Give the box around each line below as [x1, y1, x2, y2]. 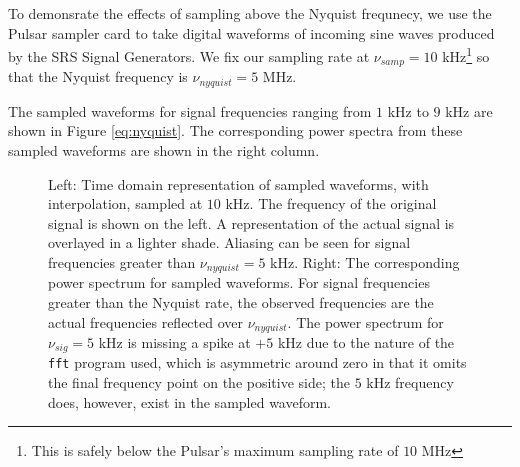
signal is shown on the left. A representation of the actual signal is [48, 212, 455, 233]
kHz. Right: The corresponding [270, 251, 460, 272]
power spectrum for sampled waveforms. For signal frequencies [48, 272, 430, 293]
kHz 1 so [442, 43, 490, 66]
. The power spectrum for [287, 311, 444, 332]
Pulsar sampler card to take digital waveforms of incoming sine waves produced [8, 22, 495, 43]
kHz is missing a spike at [98, 332, 251, 352]
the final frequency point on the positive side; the [48, 372, 350, 393]
